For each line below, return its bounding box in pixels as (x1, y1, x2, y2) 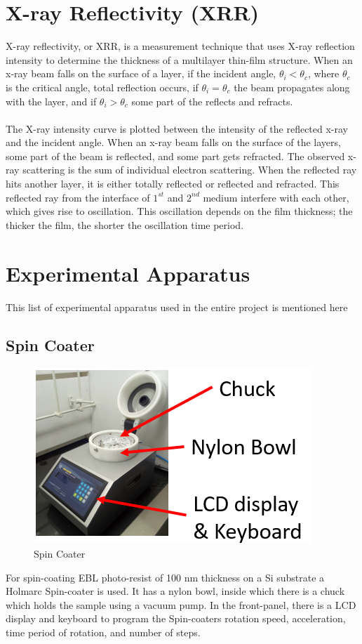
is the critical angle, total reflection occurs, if (6, 79, 199, 94)
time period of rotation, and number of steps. (6, 624, 201, 639)
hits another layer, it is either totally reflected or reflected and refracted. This (6, 176, 340, 191)
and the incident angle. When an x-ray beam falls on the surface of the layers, (6, 135, 341, 150)
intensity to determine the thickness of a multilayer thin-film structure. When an (6, 52, 353, 67)
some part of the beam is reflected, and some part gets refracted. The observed (6, 148, 345, 163)
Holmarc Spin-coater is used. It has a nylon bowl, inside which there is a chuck (6, 584, 345, 598)
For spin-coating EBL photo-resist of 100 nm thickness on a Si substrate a (6, 570, 325, 584)
